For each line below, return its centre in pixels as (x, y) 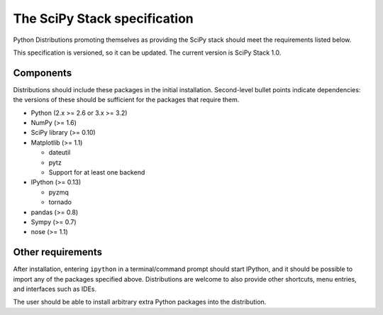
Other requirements (58, 252)
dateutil (60, 153)
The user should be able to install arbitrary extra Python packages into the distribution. (140, 302)
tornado (60, 202)
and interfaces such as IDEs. (55, 289)
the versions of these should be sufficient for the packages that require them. (126, 100)
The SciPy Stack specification (104, 18)
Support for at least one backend (97, 172)
